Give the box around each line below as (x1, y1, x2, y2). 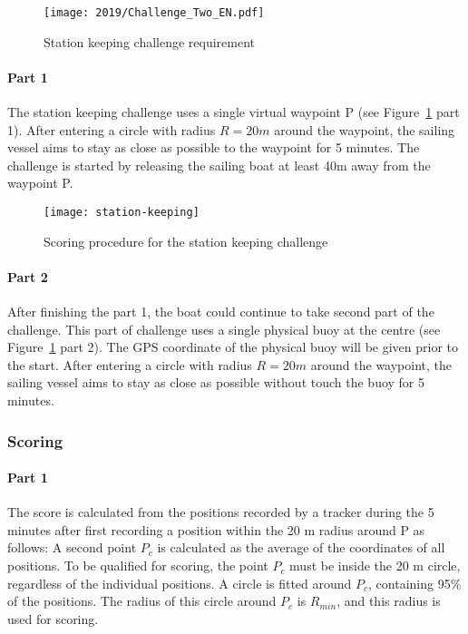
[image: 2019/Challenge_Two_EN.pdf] (44, 6, 265, 19)
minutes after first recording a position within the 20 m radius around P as (7, 520, 425, 539)
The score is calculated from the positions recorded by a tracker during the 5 (7, 502, 434, 522)
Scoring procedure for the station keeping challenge (44, 231, 328, 250)
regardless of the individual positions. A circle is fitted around (7, 573, 352, 592)
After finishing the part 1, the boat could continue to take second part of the (7, 302, 434, 321)
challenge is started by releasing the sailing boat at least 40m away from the (7, 155, 431, 174)
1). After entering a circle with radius (7, 120, 216, 139)
